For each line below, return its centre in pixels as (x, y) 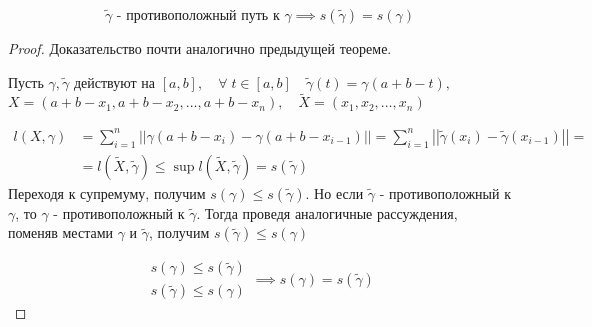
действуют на (114, 81)
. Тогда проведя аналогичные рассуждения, (327, 212)
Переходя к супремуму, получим (107, 192)
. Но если (334, 192)
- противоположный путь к (198, 16)
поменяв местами (60, 232)
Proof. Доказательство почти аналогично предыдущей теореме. (200, 48)
